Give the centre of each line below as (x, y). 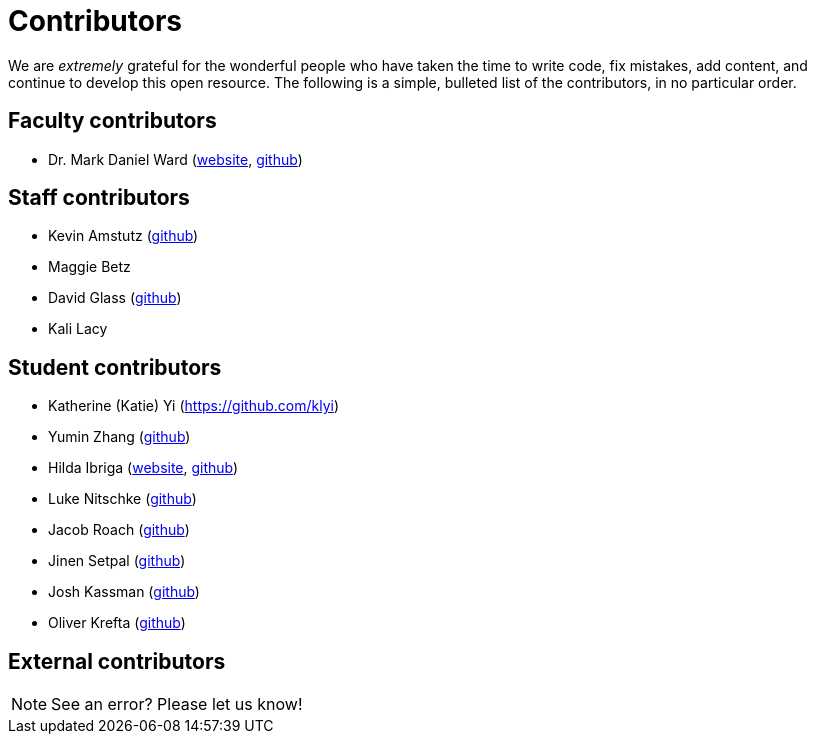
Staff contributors (99, 198)
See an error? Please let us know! (177, 704)
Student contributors (115, 367)
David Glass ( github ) (115, 298)
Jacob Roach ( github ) (119, 530)
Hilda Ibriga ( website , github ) (143, 468)
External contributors (117, 661)
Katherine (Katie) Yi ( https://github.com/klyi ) (194, 406)
